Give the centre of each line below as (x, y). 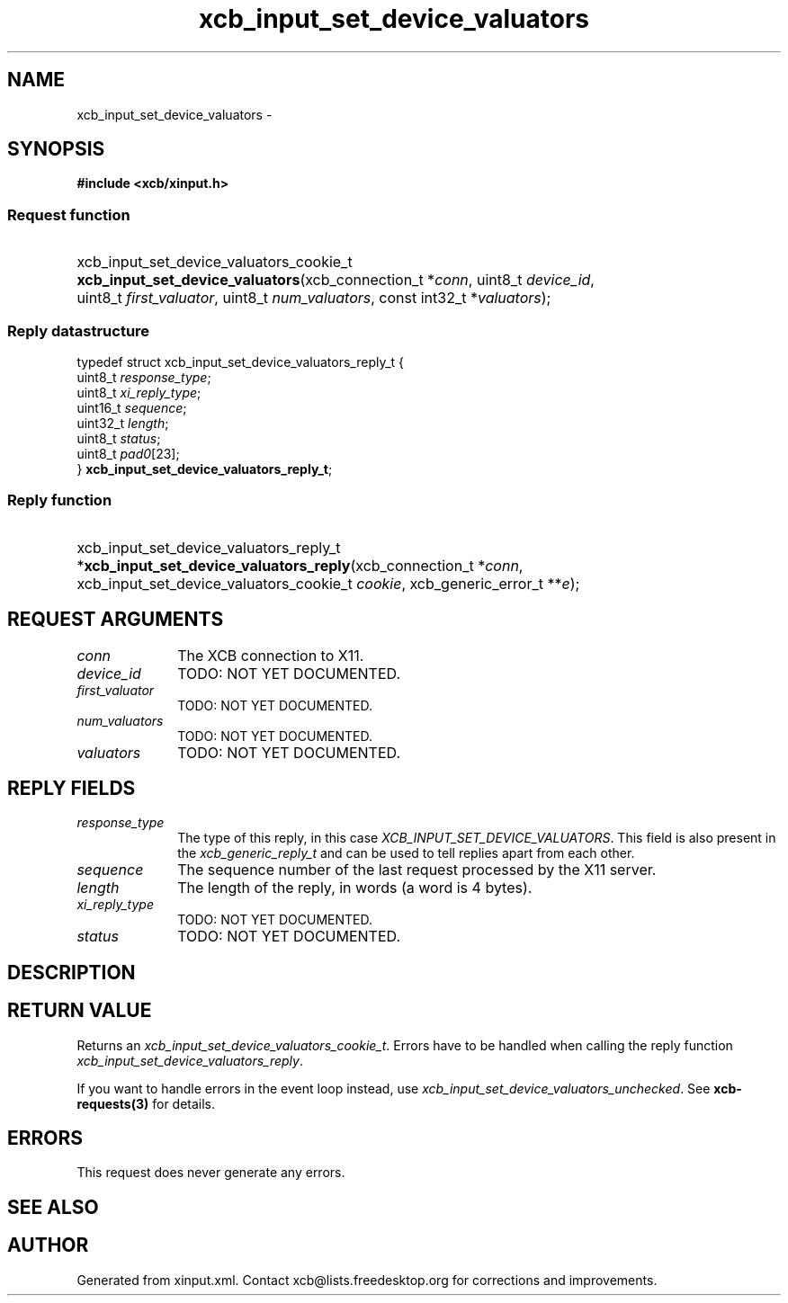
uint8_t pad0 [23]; (128, 453)
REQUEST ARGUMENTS (116, 620)
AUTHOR (48, 1245)
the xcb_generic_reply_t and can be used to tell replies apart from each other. (406, 853)
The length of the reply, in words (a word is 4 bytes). (355, 888)
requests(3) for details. (146, 1103)
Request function (69, 214)
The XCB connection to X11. (271, 655)
